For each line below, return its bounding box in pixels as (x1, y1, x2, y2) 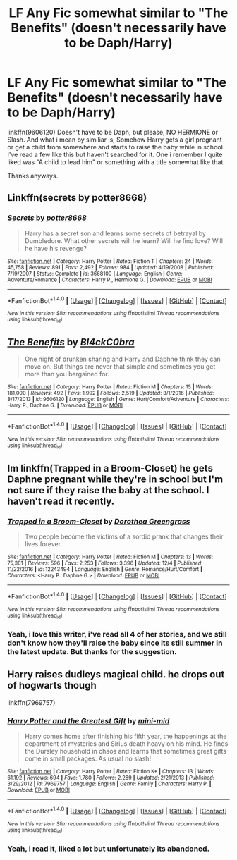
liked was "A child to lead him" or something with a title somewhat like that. (7, 157, 226, 166)
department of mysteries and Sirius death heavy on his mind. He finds (24, 739, 229, 748)
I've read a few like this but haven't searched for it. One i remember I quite (7, 150, 223, 159)
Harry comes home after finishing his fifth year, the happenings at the (24, 732, 227, 741)
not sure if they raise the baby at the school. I (7, 484, 209, 496)
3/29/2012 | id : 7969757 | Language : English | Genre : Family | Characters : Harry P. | (7, 780, 212, 787)
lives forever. (24, 540, 62, 548)
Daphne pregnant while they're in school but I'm (7, 473, 224, 485)
